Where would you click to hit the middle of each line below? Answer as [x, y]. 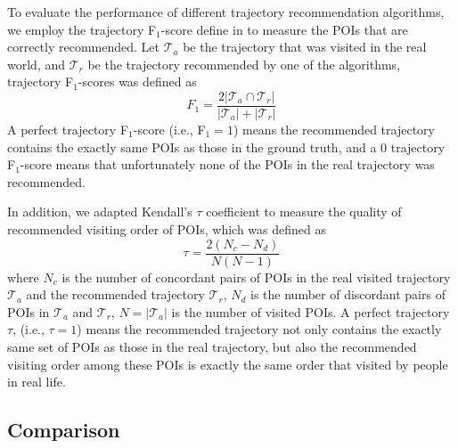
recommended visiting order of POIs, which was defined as [167, 229]
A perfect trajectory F [68, 130]
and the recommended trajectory [115, 294]
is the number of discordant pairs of [348, 294]
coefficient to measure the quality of [304, 212]
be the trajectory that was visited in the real [305, 47]
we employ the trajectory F [82, 29]
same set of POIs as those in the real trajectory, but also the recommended [212, 347]
